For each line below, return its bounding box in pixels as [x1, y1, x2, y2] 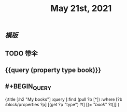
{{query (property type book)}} [5, 66, 101, 74]
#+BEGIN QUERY [5, 83, 52, 92]
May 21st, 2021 [50, 3, 112, 14]
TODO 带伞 [5, 49, 38, 57]
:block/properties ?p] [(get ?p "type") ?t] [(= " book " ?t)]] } [5, 101, 120, 107]
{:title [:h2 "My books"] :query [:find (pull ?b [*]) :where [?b [5, 96, 123, 102]
